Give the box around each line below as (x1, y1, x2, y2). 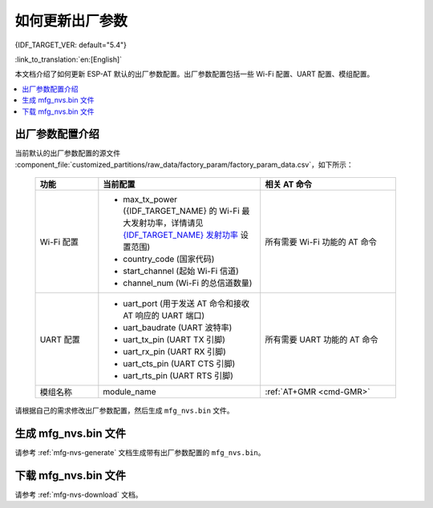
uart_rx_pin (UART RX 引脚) (123, 346, 226, 357)
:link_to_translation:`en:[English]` (14, 54, 123, 64)
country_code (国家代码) (123, 253, 215, 264)
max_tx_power (123, 194, 178, 205)
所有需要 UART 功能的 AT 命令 (265, 334, 378, 345)
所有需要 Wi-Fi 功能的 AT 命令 (265, 236, 377, 248)
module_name (103, 386, 156, 397)
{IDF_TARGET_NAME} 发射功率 (123, 229, 239, 240)
